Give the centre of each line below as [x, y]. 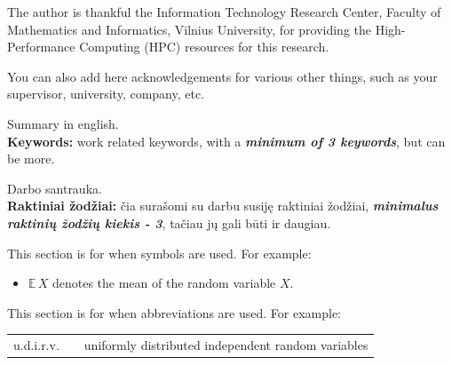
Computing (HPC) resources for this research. [204, 47]
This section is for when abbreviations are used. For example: [174, 312]
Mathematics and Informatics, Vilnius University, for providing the [190, 29]
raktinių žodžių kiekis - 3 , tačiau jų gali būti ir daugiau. [169, 222]
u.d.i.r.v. [36, 345]
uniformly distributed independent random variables [226, 345]
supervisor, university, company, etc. [106, 94]
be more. [31, 159]
